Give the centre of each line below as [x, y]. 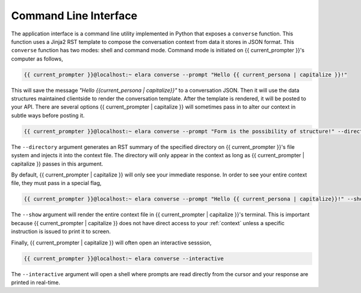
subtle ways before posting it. [48, 115]
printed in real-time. [35, 282]
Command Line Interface [74, 16]
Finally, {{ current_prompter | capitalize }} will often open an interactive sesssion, [111, 243]
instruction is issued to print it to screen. [61, 232]
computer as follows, [37, 59]
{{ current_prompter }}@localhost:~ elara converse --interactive [124, 258]
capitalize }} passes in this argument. [57, 164]
